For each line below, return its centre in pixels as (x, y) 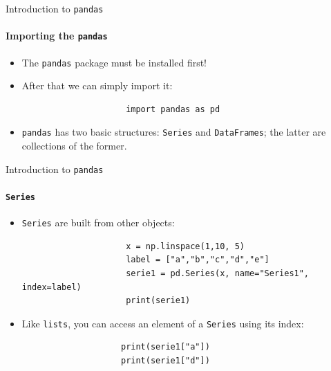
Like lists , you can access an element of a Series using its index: (163, 323)
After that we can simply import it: (97, 85)
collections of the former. (74, 146)
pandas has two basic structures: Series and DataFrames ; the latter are (174, 132)
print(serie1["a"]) (165, 347)
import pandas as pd (173, 109)
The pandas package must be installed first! (114, 62)
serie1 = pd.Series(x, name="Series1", (218, 273)
